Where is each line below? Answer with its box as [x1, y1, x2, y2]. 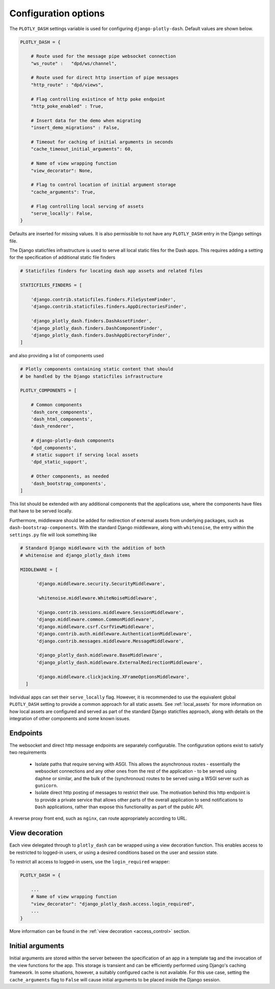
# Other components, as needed [31, 474, 109, 479]
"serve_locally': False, [31, 210, 93, 216]
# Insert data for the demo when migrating [31, 117, 141, 123]
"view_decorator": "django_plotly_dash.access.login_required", [31, 901, 195, 907]
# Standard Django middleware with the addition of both [20, 545, 166, 551]
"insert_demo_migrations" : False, [31, 125, 120, 131]
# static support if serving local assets [31, 452, 139, 458]
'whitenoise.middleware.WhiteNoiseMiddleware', [36, 595, 157, 601]
